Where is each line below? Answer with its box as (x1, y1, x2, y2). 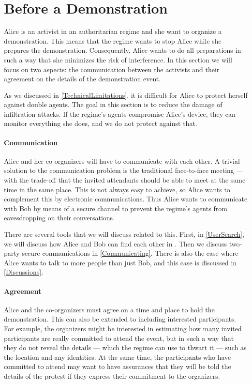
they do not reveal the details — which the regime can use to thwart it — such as (4, 342, 247, 353)
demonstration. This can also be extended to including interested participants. (4, 314, 236, 324)
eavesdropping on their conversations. (4, 213, 115, 223)
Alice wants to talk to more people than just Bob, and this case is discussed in (4, 257, 237, 267)
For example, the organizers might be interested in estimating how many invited (4, 323, 242, 333)
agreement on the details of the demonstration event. (4, 74, 161, 84)
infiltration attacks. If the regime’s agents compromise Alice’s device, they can (4, 108, 236, 119)
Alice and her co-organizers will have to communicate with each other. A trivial (4, 155, 240, 166)
